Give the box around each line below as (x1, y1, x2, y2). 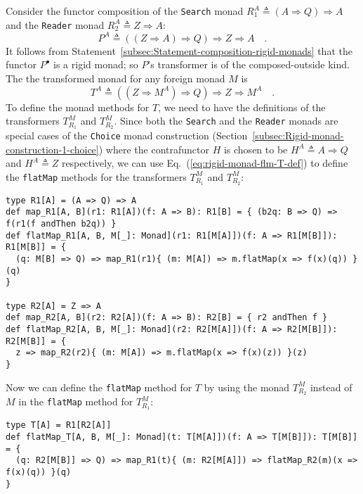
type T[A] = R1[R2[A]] (6, 420, 112, 431)
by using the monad (204, 379, 290, 394)
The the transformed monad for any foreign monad (6, 71, 225, 85)
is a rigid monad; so (53, 57, 138, 72)
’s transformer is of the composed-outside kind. (147, 57, 350, 72)
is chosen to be (223, 141, 288, 156)
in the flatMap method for (18, 394, 133, 409)
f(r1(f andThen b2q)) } (6, 219, 117, 229)
